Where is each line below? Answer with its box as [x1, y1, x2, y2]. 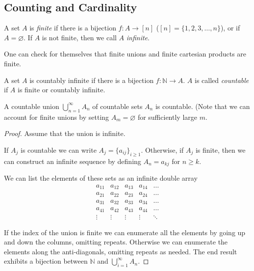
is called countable [195, 75, 249, 85]
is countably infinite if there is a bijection [29, 75, 154, 85]
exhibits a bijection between [4, 256, 88, 266]
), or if [220, 23, 240, 33]
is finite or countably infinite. [18, 84, 105, 95]
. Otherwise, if [141, 144, 184, 155]
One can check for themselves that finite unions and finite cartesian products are [4, 49, 247, 59]
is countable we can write [20, 144, 97, 155]
